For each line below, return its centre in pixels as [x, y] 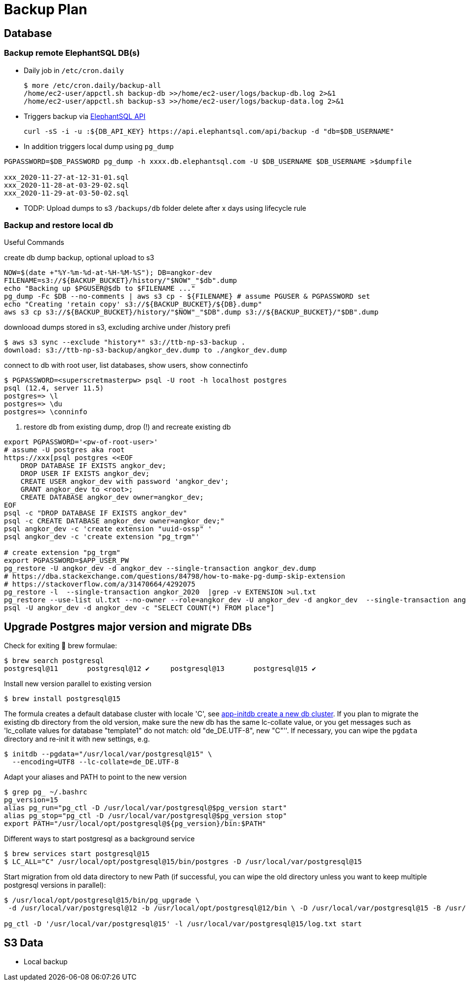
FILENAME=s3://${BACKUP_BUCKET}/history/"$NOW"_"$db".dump [121, 281]
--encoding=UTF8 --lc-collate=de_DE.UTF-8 [96, 762]
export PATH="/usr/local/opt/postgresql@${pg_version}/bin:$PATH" [135, 824]
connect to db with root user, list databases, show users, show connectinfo [126, 365]
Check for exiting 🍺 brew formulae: [60, 646]
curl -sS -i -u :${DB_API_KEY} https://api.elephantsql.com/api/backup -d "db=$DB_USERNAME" [209, 131]
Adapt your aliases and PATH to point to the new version [96, 777]
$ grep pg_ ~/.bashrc [46, 792]
